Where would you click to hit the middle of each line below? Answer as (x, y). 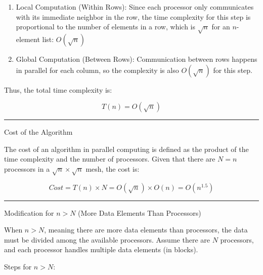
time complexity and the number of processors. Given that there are (110, 159)
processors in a (27, 168)
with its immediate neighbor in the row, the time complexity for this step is (133, 16)
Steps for (18, 267)
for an (221, 27)
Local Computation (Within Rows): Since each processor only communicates (135, 7)
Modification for (29, 212)
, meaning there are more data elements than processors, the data (146, 230)
